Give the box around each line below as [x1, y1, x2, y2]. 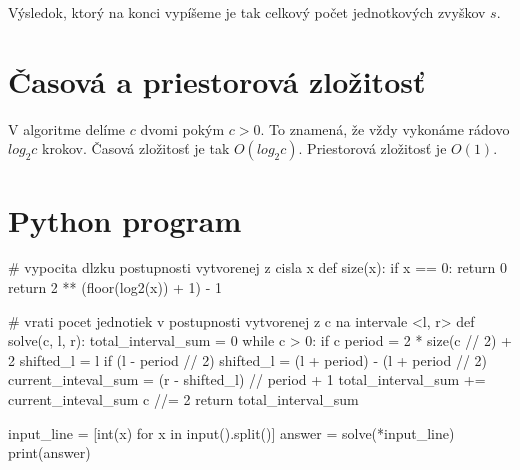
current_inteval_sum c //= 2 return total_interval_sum [8, 389, 359, 409]
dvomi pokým [140, 118, 225, 139]
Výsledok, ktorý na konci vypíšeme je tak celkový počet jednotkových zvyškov [8, 2, 486, 22]
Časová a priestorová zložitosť [8, 60, 426, 101]
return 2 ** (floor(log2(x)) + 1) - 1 [8, 277, 223, 298]
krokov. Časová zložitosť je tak [42, 138, 230, 159]
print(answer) [8, 442, 91, 463]
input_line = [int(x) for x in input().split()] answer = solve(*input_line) [8, 422, 455, 443]
